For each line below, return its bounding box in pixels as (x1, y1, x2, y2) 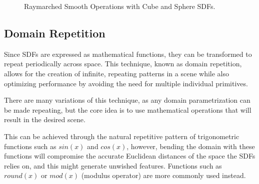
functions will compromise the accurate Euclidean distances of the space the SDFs (4, 151, 255, 161)
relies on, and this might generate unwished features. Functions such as (4, 160, 222, 171)
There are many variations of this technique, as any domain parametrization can (4, 95, 250, 105)
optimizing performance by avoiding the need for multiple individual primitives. (4, 78, 248, 88)
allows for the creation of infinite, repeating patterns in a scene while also (4, 68, 229, 78)
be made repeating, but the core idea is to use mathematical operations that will (4, 104, 251, 115)
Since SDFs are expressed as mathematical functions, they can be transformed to (4, 48, 252, 59)
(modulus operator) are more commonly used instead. (81, 170, 246, 181)
